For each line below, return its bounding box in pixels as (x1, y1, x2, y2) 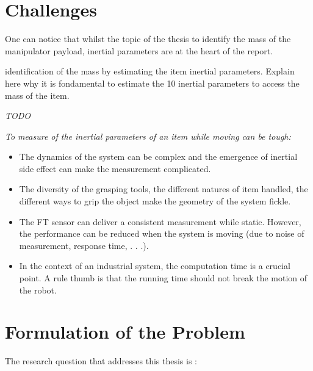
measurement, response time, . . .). (19, 239, 149, 251)
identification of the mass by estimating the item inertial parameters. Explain (5, 65, 295, 77)
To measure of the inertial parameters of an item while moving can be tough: (5, 129, 291, 142)
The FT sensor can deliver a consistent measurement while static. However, (19, 215, 301, 228)
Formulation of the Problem (5, 319, 245, 344)
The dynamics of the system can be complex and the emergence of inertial (19, 150, 298, 163)
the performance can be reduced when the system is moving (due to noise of (19, 227, 304, 240)
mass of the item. (5, 88, 70, 101)
